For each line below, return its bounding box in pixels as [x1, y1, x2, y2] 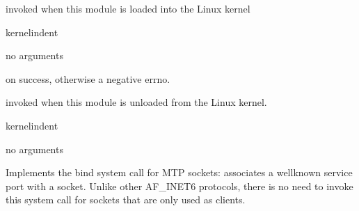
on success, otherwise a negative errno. [6, 71, 170, 86]
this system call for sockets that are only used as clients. [6, 192, 246, 207]
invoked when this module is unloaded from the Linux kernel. [6, 95, 267, 109]
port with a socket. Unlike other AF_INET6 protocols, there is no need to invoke [6, 178, 353, 193]
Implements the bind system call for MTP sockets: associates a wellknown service [6, 165, 353, 180]
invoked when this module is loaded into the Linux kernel [6, 1, 250, 15]
